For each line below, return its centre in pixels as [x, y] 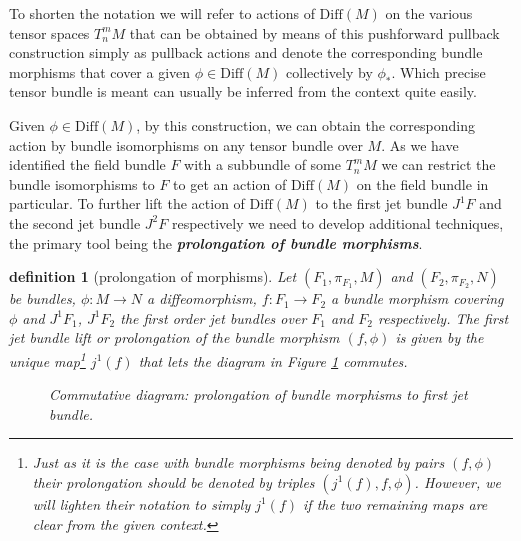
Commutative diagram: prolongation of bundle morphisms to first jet [258, 394]
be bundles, [42, 298]
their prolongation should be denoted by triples [173, 481]
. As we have [420, 144]
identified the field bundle [87, 164]
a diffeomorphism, [202, 298]
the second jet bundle [75, 222]
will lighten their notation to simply [141, 503]
